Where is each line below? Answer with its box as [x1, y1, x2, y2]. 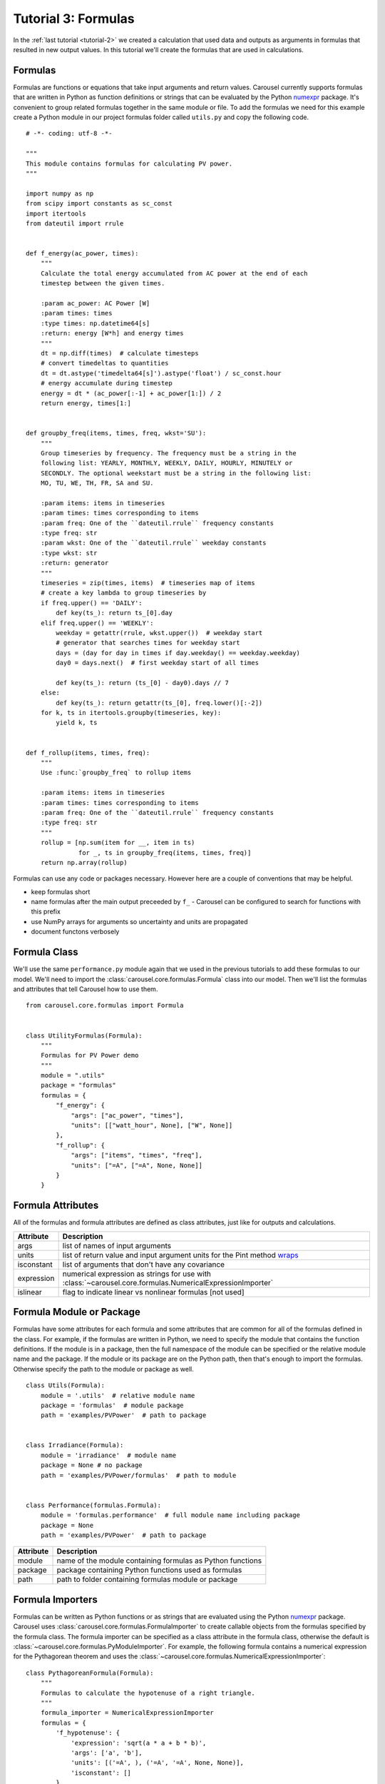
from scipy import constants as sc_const [26, 200, 173, 208]
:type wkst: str [40, 549, 98, 557]
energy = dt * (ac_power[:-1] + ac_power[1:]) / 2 [40, 389, 222, 397]
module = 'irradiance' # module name [40, 1451, 177, 1459]
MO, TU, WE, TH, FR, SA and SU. [40, 479, 154, 487]
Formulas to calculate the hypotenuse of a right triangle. [40, 1688, 256, 1697]
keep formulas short [31, 887, 91, 896]
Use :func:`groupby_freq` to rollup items [40, 769, 192, 777]
